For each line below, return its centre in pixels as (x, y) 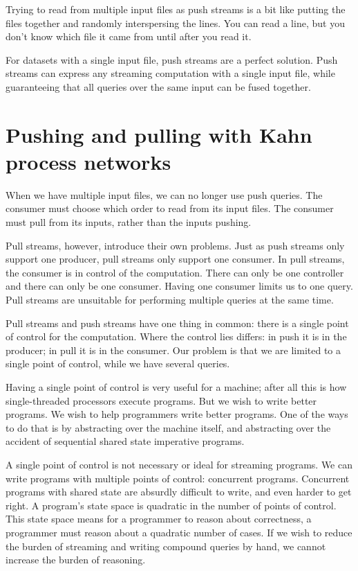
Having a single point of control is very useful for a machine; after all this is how (176, 387)
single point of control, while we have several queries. (118, 363)
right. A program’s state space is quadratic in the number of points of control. (171, 505)
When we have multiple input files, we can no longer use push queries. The (164, 194)
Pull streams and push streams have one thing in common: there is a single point (177, 323)
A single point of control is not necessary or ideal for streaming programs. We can (179, 464)
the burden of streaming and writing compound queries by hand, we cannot (166, 546)
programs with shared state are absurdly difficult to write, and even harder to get (179, 492)
